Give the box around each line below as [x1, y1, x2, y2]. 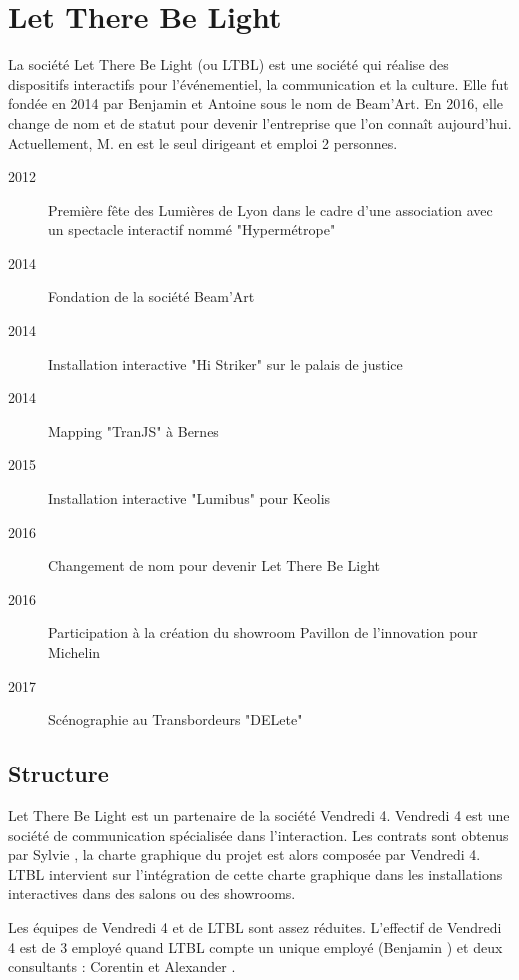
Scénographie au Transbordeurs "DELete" [48, 709, 303, 730]
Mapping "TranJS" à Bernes [48, 420, 219, 441]
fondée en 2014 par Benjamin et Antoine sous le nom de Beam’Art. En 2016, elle [8, 93, 504, 114]
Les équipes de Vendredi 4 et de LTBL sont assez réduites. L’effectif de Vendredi [8, 916, 502, 937]
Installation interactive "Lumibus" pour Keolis [48, 488, 331, 509]
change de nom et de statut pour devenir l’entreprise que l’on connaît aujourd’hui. [8, 112, 512, 133]
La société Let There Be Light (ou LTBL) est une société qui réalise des [8, 54, 449, 75]
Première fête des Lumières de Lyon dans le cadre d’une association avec [48, 199, 493, 220]
